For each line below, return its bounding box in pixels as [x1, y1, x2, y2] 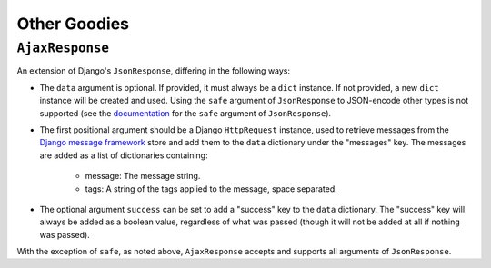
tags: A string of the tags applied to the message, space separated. [85, 183, 338, 194]
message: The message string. [85, 171, 201, 182]
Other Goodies [16, 14, 129, 34]
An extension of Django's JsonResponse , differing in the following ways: [16, 65, 291, 76]
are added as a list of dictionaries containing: [39, 150, 208, 161]
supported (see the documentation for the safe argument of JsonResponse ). [39, 107, 332, 118]
